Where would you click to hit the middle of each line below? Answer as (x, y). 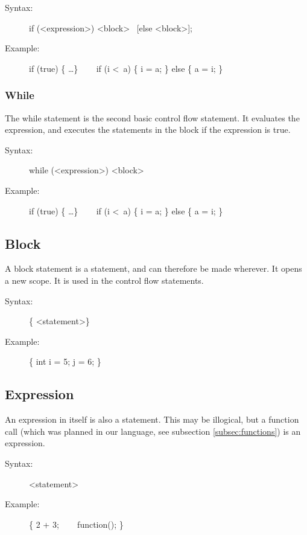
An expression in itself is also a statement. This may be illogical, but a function (152, 419)
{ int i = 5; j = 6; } (65, 361)
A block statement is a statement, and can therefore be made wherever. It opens (153, 268)
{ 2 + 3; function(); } (76, 524)
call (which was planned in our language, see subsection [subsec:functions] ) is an (153, 431)
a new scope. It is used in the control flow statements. (104, 280)
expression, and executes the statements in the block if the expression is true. (148, 130)
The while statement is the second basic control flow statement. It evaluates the (152, 117)
